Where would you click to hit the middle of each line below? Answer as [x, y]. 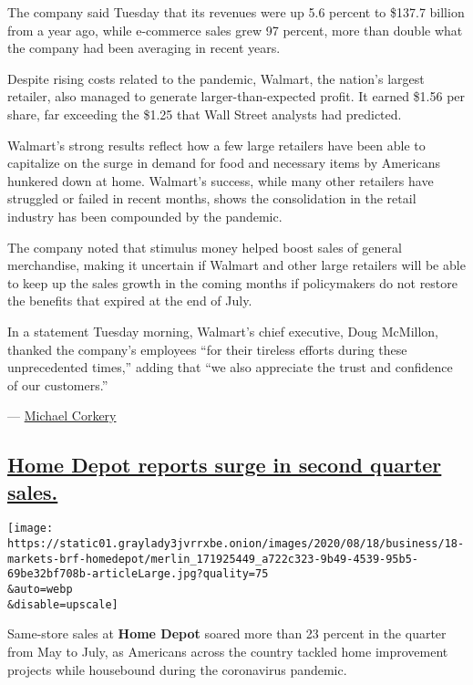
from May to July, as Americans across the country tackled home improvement [228, 651]
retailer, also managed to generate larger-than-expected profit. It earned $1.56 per [236, 96]
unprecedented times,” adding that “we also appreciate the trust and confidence [230, 367]
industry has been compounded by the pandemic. [145, 216]
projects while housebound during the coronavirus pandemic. [177, 669]
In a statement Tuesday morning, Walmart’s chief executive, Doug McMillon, [223, 331]
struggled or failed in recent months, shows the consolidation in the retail [212, 198]
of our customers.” [58, 384]
